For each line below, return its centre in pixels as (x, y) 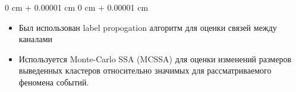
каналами (35, 39)
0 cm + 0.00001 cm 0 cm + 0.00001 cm (77, 7)
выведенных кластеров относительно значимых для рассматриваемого (145, 70)
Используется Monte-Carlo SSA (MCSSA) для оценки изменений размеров (155, 58)
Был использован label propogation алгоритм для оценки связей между (148, 27)
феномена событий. (54, 82)
